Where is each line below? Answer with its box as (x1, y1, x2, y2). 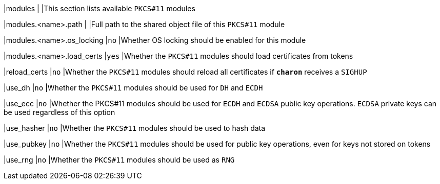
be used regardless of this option (4, 108, 115, 117)
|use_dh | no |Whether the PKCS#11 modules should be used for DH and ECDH (4, 83, 263, 92)
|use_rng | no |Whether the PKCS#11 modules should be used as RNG (4, 155, 235, 164)
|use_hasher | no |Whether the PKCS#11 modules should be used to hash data (4, 124, 266, 132)
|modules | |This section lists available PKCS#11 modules (4, 4, 195, 13)
